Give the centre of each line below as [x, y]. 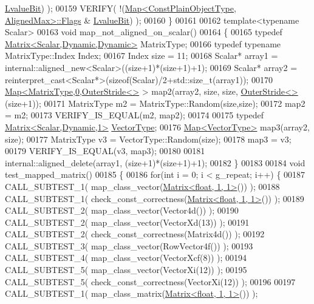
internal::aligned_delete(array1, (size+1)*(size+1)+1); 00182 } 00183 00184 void [155, 162]
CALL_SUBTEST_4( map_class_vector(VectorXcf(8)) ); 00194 [126, 258]
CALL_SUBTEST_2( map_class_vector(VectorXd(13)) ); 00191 [127, 222]
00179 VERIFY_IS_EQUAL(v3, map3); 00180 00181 [105, 151]
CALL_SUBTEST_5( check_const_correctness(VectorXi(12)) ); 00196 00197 [150, 281]
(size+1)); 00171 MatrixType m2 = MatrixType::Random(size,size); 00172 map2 [155, 103]
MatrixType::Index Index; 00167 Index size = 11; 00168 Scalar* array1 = [142, 56]
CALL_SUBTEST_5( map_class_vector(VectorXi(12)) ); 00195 [126, 270]
